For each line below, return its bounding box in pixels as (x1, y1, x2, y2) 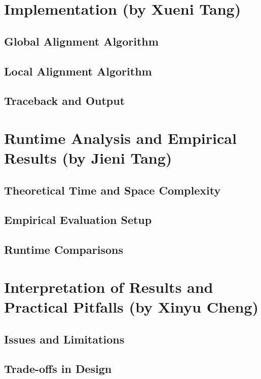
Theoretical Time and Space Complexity (4, 182, 221, 198)
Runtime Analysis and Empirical (4, 127, 237, 148)
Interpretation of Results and (4, 276, 213, 297)
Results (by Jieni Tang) (4, 147, 172, 168)
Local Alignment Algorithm (4, 63, 152, 79)
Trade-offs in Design (4, 361, 112, 376)
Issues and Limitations (4, 331, 125, 347)
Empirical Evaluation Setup (4, 212, 152, 228)
